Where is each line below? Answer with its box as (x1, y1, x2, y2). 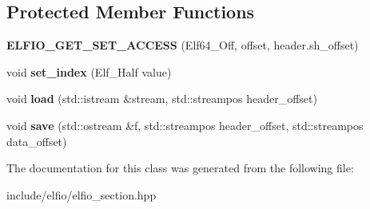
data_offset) (6, 132, 67, 149)
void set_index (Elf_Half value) (6, 63, 172, 80)
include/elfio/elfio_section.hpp (6, 186, 157, 203)
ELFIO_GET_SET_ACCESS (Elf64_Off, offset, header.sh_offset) (6, 37, 359, 53)
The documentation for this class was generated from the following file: (6, 160, 354, 176)
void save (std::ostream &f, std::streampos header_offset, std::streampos (6, 116, 364, 133)
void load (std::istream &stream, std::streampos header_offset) (6, 90, 317, 107)
